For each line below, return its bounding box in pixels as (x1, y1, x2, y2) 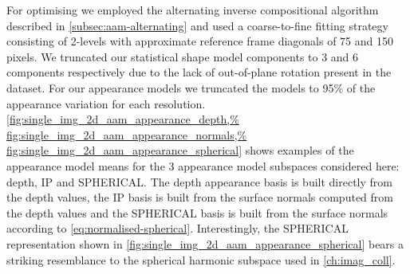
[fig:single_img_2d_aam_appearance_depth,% (6, 111, 239, 127)
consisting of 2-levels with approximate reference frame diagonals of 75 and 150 (6, 33, 393, 49)
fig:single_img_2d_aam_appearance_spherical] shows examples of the (6, 142, 354, 159)
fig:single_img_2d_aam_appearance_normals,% (6, 126, 247, 143)
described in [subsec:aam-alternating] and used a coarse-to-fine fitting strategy (6, 17, 388, 33)
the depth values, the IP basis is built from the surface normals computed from (6, 189, 393, 205)
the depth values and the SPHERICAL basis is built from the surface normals (6, 204, 388, 221)
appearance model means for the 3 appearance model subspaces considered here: (6, 157, 400, 174)
